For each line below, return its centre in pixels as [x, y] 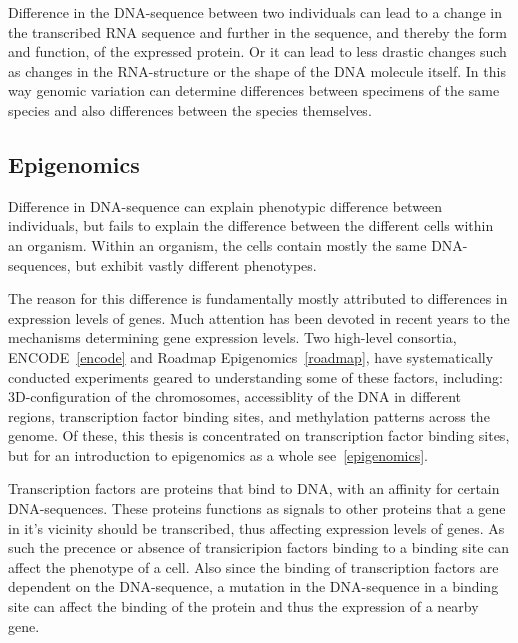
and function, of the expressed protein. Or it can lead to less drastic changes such [257, 51]
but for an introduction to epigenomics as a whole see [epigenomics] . [218, 454]
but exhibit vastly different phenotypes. [196, 264]
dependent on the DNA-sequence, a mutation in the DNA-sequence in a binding [253, 586]
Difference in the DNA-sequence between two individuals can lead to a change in [255, 12]
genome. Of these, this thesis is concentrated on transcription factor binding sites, [259, 435]
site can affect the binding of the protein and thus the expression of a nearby [243, 606]
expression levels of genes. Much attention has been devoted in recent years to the [259, 317]
